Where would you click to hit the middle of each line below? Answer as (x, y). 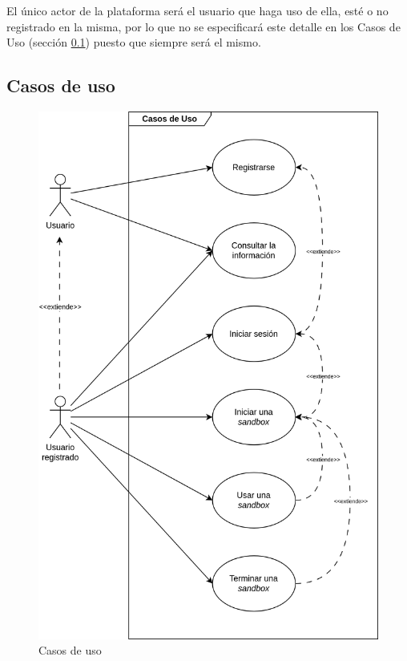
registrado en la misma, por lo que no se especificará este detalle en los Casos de (203, 26)
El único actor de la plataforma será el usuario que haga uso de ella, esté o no (197, 10)
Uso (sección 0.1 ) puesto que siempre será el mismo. (134, 42)
